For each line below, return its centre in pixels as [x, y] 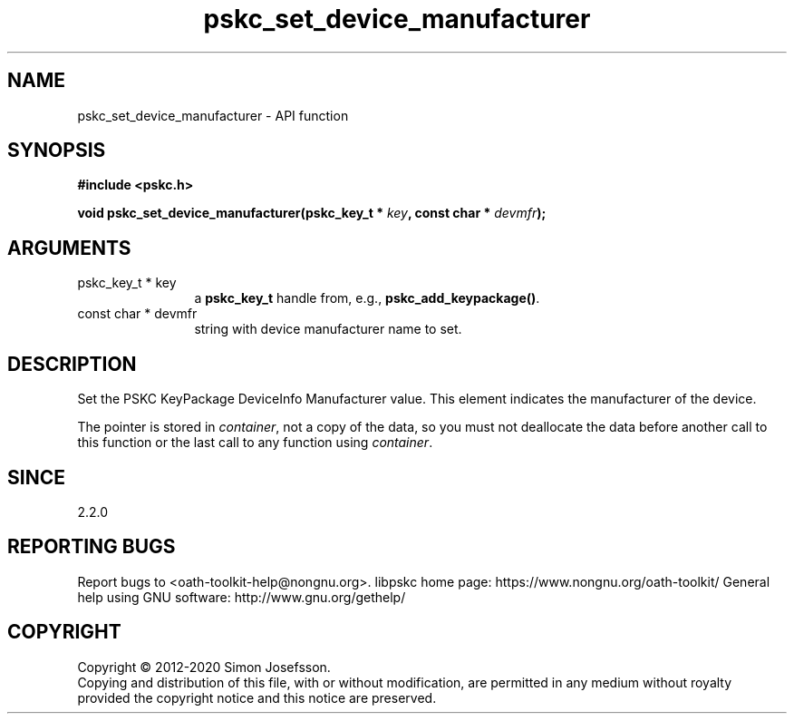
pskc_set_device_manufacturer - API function [213, 115]
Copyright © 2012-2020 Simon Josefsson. [204, 667]
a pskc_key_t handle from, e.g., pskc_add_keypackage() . [367, 298]
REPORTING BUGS [92, 547]
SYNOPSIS [57, 151]
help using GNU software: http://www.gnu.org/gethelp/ [242, 597]
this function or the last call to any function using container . [255, 443]
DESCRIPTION [72, 364]
